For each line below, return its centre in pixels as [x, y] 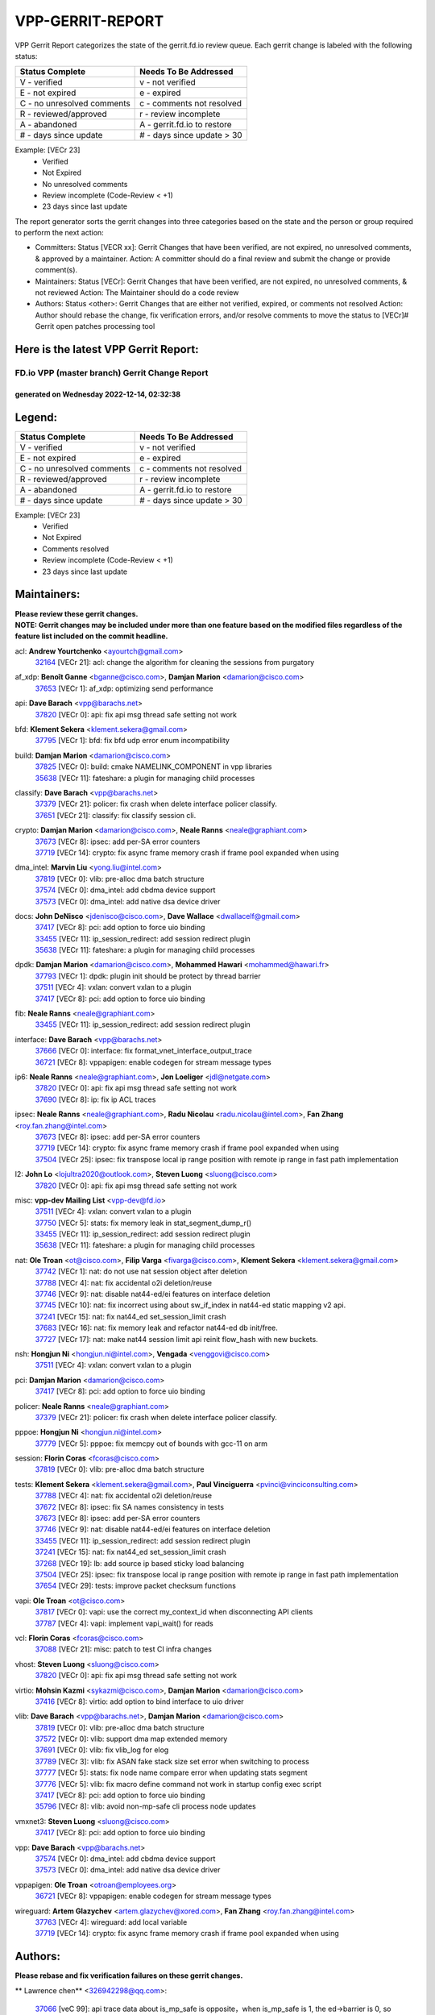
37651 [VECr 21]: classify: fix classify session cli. [116, 815]
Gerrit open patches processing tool [95, 326]
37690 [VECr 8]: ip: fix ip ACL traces [95, 1099]
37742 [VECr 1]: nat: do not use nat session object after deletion [141, 1271]
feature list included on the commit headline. [91, 636]
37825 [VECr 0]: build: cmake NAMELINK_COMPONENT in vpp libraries [153, 767]
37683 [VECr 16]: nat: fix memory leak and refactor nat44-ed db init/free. [156, 1328]
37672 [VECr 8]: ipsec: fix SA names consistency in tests [130, 1506]
